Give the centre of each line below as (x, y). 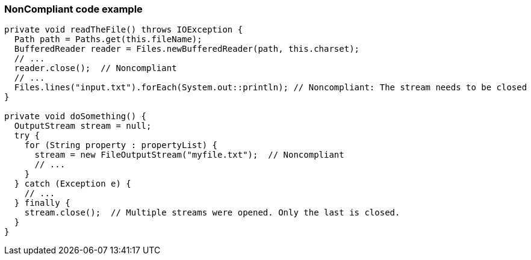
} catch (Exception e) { (73, 184)
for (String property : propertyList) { (121, 145)
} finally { (42, 203)
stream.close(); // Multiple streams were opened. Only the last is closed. (212, 213)
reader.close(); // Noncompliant (95, 68)
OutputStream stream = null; (83, 126)
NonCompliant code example (73, 9)
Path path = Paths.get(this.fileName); (108, 39)
